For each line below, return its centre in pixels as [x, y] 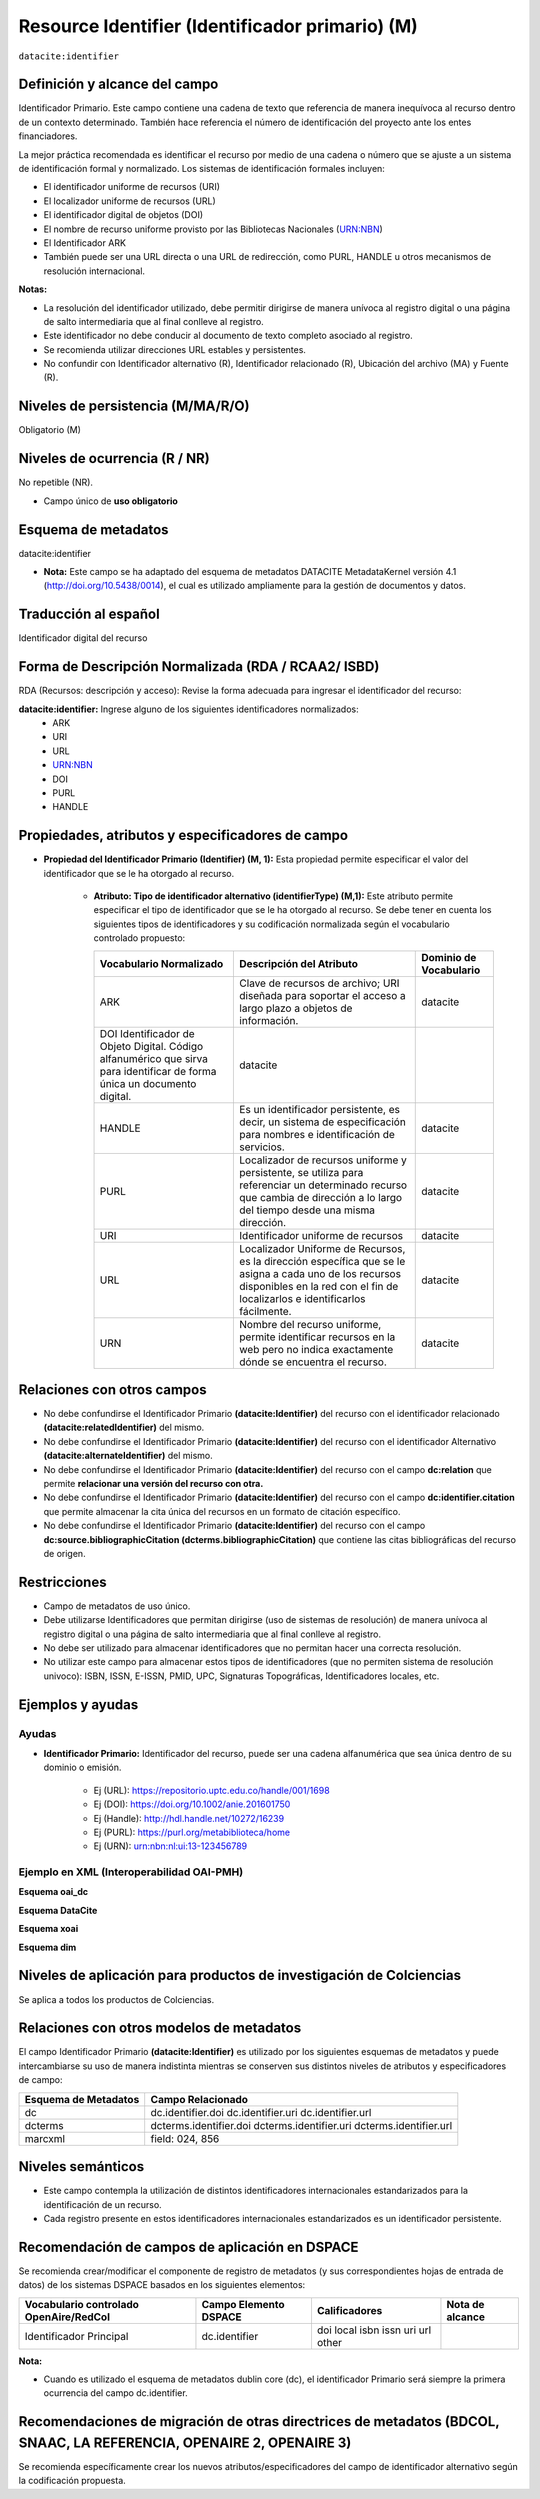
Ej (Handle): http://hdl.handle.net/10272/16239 [189, 1818]
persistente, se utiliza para [301, 1172]
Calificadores [349, 2310]
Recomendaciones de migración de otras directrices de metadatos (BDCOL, [259, 2421]
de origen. [64, 1553]
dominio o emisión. [82, 1767]
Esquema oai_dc [53, 1892]
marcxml [44, 2138]
